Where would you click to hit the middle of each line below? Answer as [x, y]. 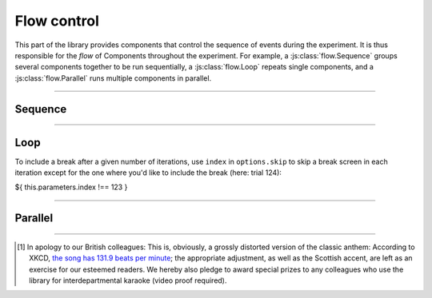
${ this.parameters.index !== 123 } [71, 187]
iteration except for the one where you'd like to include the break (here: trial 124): [148, 173]
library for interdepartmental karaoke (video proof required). [128, 280]
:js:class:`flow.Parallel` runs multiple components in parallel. [113, 78]
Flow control [57, 21]
